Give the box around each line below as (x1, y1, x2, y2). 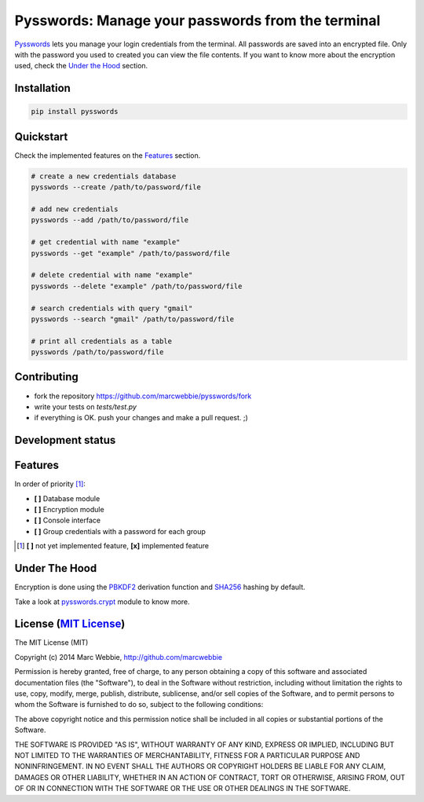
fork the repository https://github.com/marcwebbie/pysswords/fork (34, 391, 252, 401)
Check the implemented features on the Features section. (14, 150, 201, 160)
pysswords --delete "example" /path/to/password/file (31, 281, 243, 291)
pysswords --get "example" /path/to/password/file (31, 248, 231, 258)
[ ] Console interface (34, 515, 101, 526)
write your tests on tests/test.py (34, 401, 137, 412)
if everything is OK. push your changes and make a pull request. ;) (34, 413, 249, 423)
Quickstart (14, 130, 68, 143)
